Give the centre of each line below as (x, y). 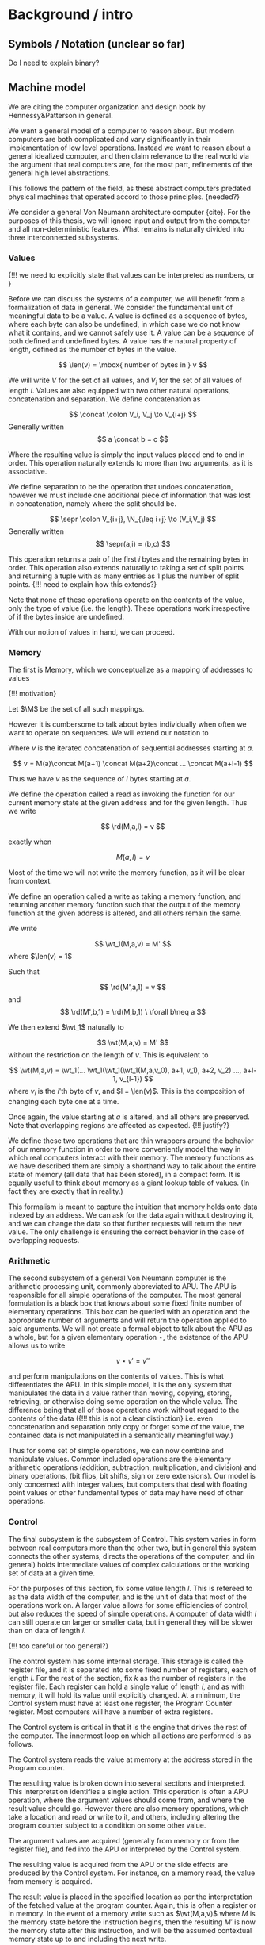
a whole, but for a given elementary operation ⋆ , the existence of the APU (128, 1337)
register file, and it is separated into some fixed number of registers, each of (132, 1669)
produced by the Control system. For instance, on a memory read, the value (132, 1873)
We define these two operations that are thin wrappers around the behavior (131, 1141)
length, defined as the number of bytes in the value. (93, 350)
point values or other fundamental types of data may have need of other (126, 1493)
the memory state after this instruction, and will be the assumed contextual (130, 1930)
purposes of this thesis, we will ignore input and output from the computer (129, 221)
